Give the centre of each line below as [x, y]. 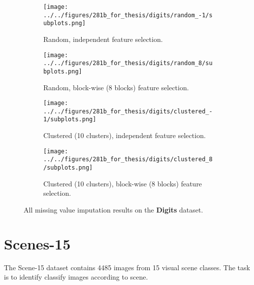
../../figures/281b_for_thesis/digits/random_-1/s [128, 15]
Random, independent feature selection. [103, 39]
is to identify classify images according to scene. [76, 277]
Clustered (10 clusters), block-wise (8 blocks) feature [123, 183]
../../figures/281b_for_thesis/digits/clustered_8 [128, 160]
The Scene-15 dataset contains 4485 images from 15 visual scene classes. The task [127, 267]
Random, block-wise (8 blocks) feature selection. [116, 87]
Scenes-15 [37, 243]
